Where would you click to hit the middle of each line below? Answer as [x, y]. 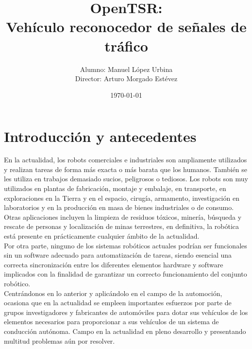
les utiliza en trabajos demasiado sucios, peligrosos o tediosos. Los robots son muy [126, 179]
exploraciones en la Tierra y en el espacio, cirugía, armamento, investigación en [122, 198]
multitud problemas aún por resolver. [59, 340]
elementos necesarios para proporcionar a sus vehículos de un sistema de [111, 322]
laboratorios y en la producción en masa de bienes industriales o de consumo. [119, 207]
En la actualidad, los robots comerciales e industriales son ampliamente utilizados [126, 160]
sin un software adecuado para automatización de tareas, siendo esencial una [118, 255]
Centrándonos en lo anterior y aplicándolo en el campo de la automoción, [113, 293]
